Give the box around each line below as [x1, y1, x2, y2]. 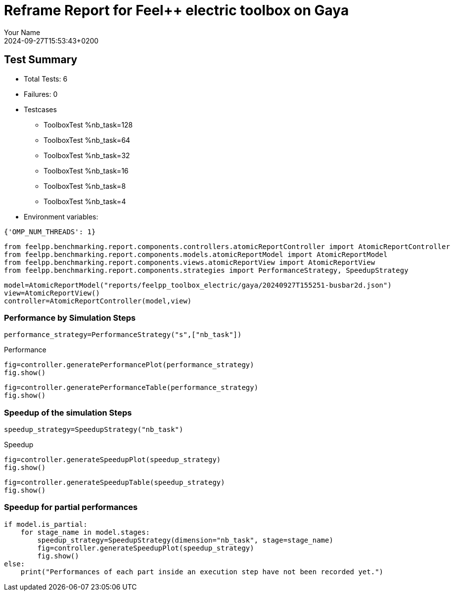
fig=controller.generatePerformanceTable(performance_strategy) [4, 383, 259, 392]
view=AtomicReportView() [4, 289, 100, 297]
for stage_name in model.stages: [20, 528, 150, 536]
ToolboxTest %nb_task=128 [44, 120, 133, 129]
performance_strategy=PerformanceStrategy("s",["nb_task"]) [4, 331, 242, 339]
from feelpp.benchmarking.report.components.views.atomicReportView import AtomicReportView [4, 258, 375, 266]
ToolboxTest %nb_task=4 [44, 197, 126, 206]
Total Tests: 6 [24, 74, 68, 83]
